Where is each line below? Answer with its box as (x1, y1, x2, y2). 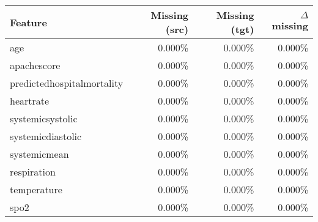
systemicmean (10, 147, 69, 161)
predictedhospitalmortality (10, 76, 124, 90)
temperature (10, 182, 62, 196)
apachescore (10, 58, 61, 72)
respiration (10, 165, 56, 179)
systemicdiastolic (10, 129, 82, 143)
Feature (10, 15, 47, 29)
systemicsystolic (10, 111, 78, 125)
